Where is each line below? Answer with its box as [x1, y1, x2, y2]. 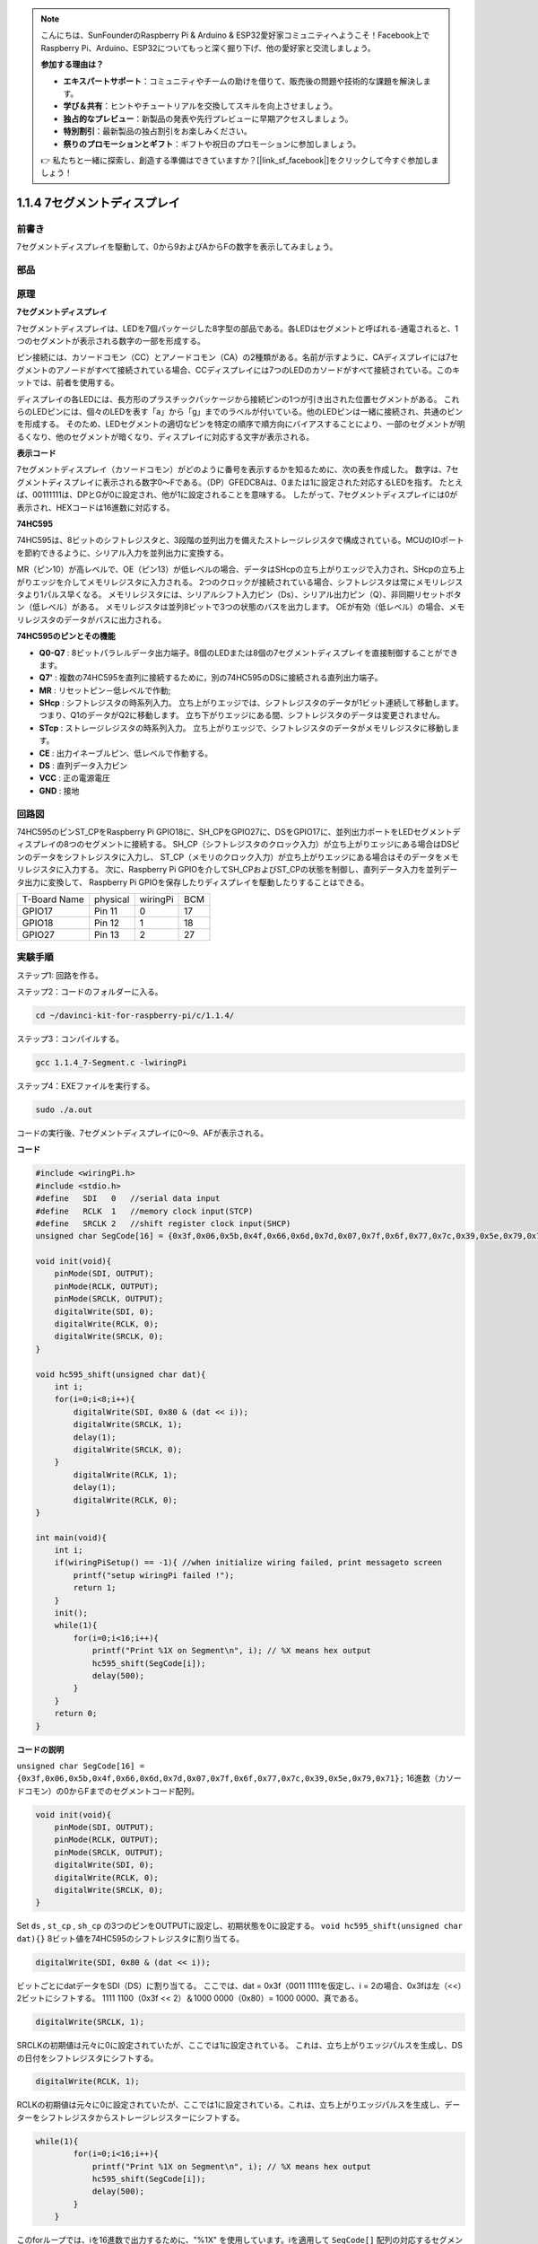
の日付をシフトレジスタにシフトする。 [16, 2052, 159, 2064]
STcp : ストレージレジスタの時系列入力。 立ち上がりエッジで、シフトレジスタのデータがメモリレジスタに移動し [39, 723, 452, 733]
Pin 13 [94, 928, 120, 941]
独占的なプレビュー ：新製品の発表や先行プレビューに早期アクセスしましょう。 [63, 113, 353, 124]
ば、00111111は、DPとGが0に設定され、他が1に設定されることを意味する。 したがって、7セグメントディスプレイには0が [16, 489, 458, 500]
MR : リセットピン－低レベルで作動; [39, 685, 171, 696]
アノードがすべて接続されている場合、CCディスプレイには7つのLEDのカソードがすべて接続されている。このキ [55, 364, 461, 375]
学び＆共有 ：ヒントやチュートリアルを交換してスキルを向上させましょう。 [63, 101, 338, 111]
